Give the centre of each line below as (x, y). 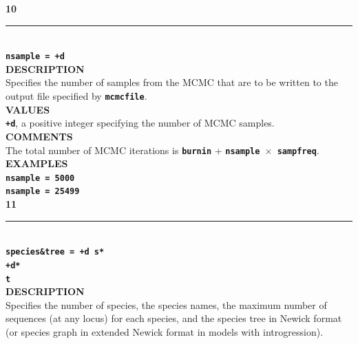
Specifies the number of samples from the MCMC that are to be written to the (172, 82)
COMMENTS (39, 136)
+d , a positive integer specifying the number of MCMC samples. (140, 123)
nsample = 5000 (40, 178)
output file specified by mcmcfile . (76, 96)
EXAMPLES (37, 163)
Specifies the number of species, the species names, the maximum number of (166, 304)
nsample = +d (35, 57)
